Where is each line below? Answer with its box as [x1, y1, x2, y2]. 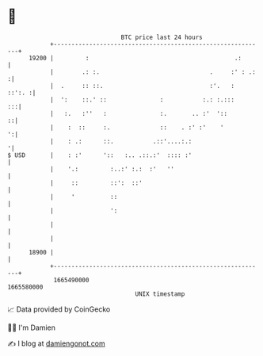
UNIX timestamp [135, 289, 185, 298]
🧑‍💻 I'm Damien [7, 323, 56, 332]
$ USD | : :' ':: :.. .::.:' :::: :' [7, 151, 192, 159]
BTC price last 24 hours [120, 33, 203, 41]
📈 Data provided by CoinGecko [7, 304, 111, 314]
